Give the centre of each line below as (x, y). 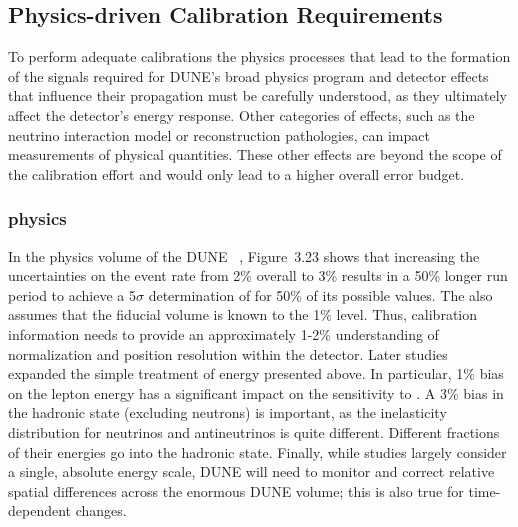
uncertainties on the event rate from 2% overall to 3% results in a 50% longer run (258, 275)
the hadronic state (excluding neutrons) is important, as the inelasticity (227, 412)
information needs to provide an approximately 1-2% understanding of (223, 333)
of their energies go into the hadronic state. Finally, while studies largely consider (257, 451)
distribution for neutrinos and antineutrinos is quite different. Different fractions (254, 431)
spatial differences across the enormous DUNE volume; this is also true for (236, 490)
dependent (40, 510)
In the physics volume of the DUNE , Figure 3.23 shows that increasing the (244, 255)
